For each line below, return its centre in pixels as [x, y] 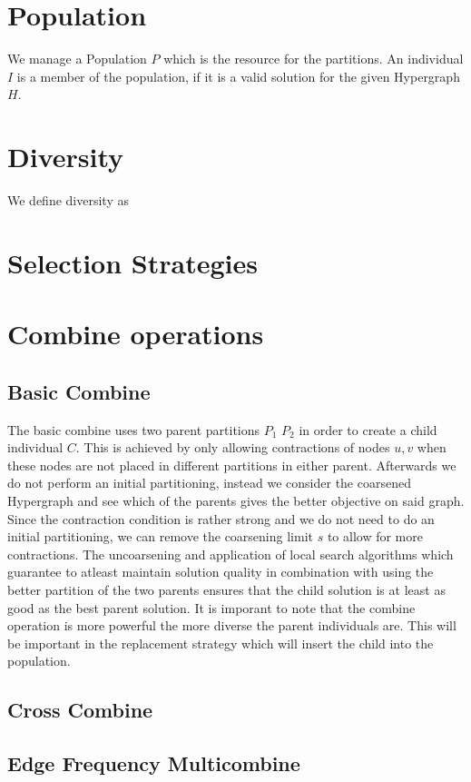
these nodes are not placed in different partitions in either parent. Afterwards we [232, 465]
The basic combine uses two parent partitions [134, 429]
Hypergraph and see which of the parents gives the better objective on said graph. [236, 500]
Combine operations [136, 334]
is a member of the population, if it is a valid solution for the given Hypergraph [238, 76]
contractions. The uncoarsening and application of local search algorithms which [231, 554]
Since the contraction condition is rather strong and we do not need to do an [221, 518]
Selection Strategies [132, 262]
